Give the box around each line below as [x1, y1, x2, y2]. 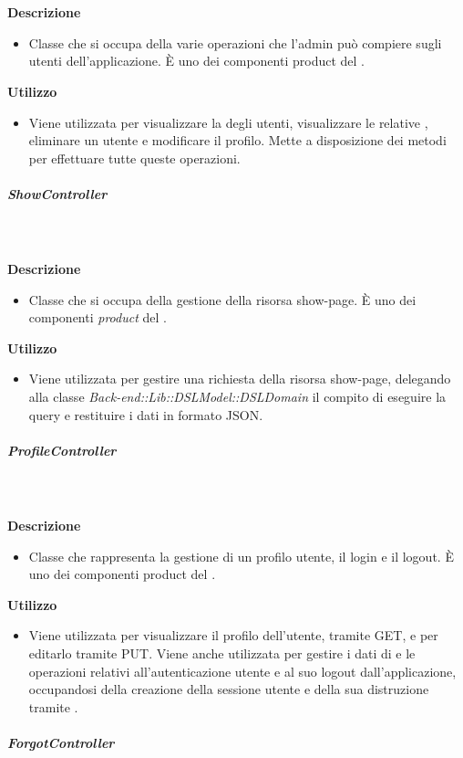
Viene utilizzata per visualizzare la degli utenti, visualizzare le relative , [28, 112, 428, 132]
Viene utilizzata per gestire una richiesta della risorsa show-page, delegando [28, 369, 451, 388]
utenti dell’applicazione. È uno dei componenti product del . [28, 51, 365, 70]
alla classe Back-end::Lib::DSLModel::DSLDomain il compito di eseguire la [28, 387, 447, 406]
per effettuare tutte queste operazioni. [28, 148, 241, 167]
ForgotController [7, 732, 115, 752]
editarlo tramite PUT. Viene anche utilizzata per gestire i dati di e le [28, 643, 416, 662]
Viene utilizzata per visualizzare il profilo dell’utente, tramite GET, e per [28, 626, 438, 645]
